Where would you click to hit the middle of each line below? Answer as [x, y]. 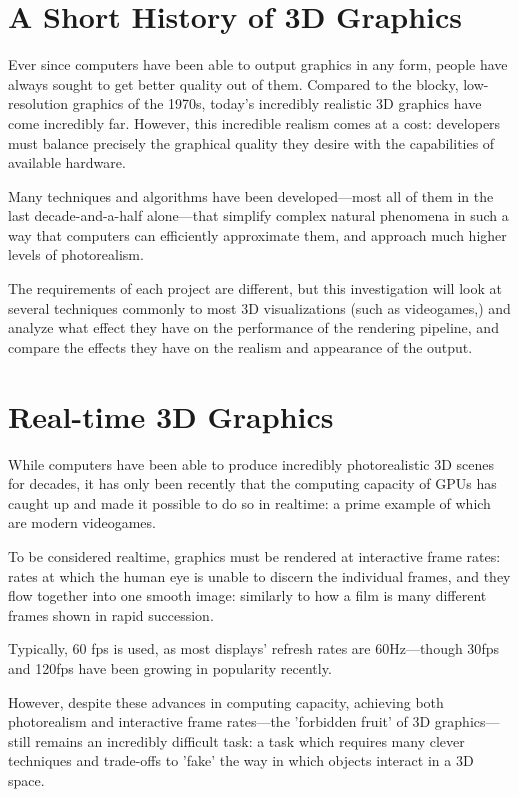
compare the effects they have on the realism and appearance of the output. [240, 346]
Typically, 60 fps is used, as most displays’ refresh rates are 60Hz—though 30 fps [253, 648]
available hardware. [67, 162]
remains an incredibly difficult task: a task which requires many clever [250, 740]
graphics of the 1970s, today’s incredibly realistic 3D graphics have [277, 103]
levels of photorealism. [76, 254]
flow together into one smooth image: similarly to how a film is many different [247, 595]
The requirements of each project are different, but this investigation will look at [255, 288]
